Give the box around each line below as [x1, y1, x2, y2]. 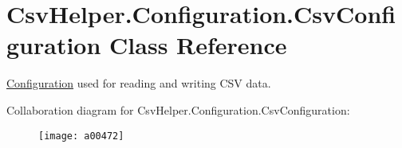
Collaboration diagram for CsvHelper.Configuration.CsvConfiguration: [6, 101, 350, 118]
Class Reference [109, 29, 287, 61]
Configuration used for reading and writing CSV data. [6, 75, 271, 92]
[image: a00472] [38, 130, 124, 142]
